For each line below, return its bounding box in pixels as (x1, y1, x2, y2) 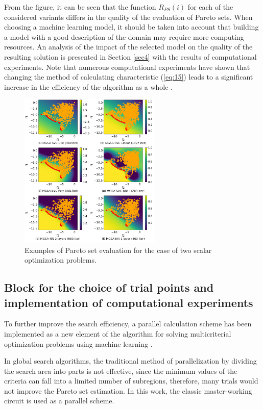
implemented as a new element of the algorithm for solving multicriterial (4, 328, 231, 339)
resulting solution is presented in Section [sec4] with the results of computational (4, 51, 257, 62)
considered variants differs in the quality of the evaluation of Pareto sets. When (4, 11, 253, 22)
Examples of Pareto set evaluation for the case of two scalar (25, 244, 212, 255)
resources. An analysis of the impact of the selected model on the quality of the (4, 41, 253, 52)
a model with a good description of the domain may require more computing (4, 31, 244, 42)
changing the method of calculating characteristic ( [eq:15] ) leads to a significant (4, 71, 253, 82)
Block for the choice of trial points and (4, 279, 214, 295)
